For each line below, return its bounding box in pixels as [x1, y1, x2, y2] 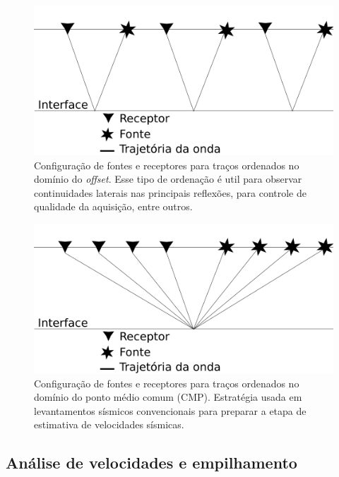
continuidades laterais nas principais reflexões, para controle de [34, 185, 307, 200]
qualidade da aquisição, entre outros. [34, 199, 193, 214]
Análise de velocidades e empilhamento [6, 452, 297, 473]
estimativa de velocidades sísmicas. [34, 417, 184, 432]
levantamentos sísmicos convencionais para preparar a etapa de [34, 403, 307, 418]
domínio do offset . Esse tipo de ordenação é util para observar [34, 171, 302, 186]
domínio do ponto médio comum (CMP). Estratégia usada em [34, 390, 302, 404]
